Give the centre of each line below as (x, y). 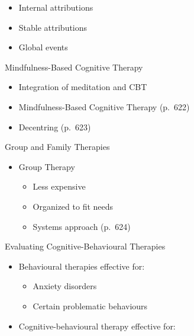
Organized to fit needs (73, 206)
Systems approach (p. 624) (82, 226)
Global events (43, 47)
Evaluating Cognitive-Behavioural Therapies (85, 246)
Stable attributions (53, 27)
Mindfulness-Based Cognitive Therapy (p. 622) (104, 106)
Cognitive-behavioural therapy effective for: (97, 326)
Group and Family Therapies (57, 147)
